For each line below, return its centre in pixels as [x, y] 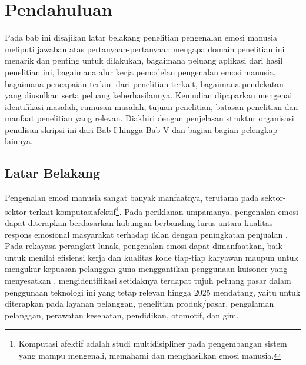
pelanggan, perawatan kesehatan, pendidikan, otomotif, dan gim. [122, 315]
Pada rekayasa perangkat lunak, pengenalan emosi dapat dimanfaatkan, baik [144, 246]
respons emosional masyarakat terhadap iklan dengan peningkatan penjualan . [146, 234]
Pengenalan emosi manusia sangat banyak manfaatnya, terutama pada [132, 198]
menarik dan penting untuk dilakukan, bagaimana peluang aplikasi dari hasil [144, 60]
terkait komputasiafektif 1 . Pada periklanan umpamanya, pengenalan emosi [164, 210]
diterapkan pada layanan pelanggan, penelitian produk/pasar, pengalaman [139, 303]
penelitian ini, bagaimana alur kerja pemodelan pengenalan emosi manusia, [140, 72]
